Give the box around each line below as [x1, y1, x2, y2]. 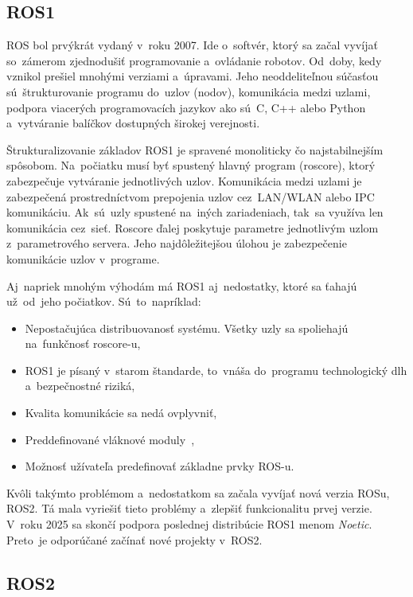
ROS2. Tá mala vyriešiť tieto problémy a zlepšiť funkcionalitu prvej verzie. [6, 500, 372, 517]
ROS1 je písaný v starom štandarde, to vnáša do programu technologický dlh [25, 361, 407, 378]
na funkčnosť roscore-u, [25, 335, 141, 352]
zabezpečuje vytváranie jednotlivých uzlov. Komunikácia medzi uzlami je [6, 172, 362, 189]
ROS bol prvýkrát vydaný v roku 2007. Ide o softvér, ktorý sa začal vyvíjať [6, 37, 378, 53]
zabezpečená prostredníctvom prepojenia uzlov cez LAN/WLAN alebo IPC [6, 188, 375, 205]
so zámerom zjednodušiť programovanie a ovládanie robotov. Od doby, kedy [6, 52, 382, 68]
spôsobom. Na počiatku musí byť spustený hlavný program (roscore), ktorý [6, 157, 376, 174]
